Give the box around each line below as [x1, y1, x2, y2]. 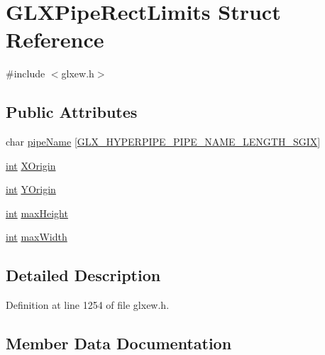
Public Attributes [6, 101, 138, 123]
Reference [6, 25, 104, 54]
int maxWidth [6, 229, 67, 244]
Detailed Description [6, 264, 161, 286]
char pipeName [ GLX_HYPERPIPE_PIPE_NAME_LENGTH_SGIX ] [6, 134, 321, 149]
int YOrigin [6, 182, 56, 197]
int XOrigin [6, 158, 56, 173]
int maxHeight [6, 205, 68, 220]
